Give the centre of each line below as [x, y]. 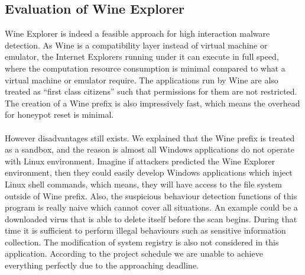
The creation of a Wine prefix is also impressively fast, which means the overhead [152, 103]
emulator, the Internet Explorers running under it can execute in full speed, [142, 56]
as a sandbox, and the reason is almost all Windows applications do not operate [150, 149]
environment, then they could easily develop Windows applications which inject [149, 172]
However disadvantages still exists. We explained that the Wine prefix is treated [150, 137]
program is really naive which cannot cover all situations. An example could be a [151, 207]
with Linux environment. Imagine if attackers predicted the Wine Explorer [140, 161]
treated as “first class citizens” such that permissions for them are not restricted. [151, 91]
